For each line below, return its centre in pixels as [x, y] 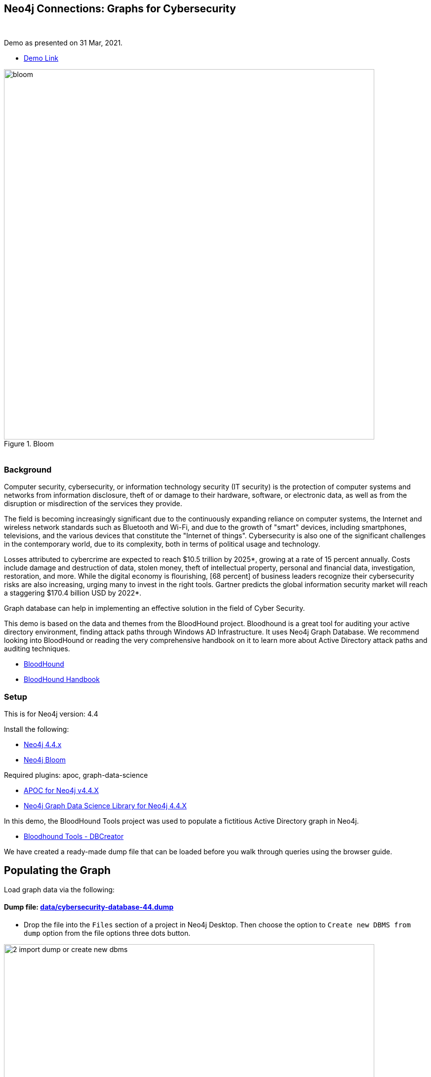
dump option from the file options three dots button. [107, 933]
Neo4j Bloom [45, 759]
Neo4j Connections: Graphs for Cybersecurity [120, 9]
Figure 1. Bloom [29, 444]
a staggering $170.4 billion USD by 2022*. [73, 593]
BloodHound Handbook [62, 679]
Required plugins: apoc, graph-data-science [76, 775]
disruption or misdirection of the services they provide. [93, 504]
